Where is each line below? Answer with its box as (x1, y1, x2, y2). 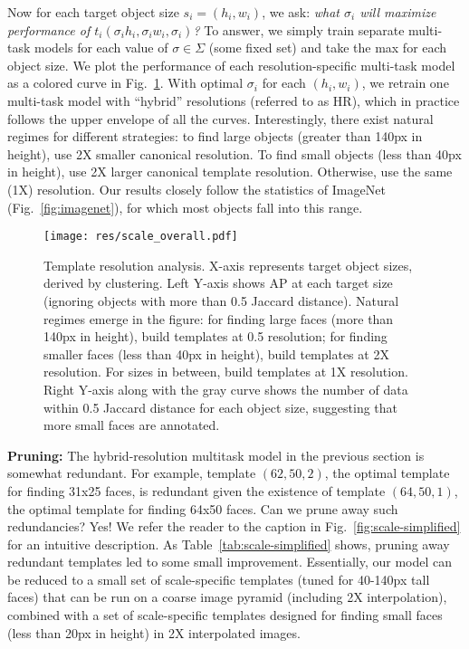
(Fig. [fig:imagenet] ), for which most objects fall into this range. (7, 197, 363, 216)
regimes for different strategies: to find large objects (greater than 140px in (7, 127, 423, 146)
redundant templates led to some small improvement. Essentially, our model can (7, 552, 453, 571)
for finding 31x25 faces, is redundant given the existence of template (7, 481, 386, 500)
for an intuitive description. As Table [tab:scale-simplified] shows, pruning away (7, 534, 450, 553)
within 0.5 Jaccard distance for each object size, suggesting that (43, 397, 398, 416)
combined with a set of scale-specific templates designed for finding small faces (7, 606, 443, 625)
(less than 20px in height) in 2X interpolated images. (7, 623, 301, 642)
